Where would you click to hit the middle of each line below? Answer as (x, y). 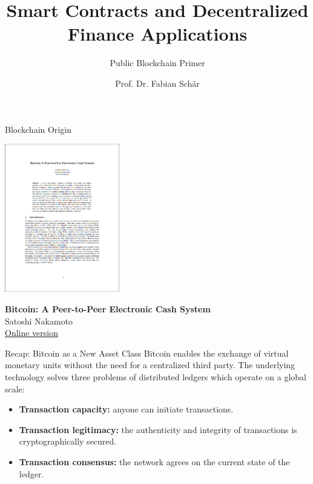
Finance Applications (157, 34)
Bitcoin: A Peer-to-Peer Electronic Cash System (108, 309)
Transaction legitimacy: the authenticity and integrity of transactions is (158, 429)
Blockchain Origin (38, 129)
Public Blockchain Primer (157, 63)
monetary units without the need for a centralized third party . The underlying (150, 365)
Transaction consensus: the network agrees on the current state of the (154, 461)
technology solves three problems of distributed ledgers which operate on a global (156, 377)
